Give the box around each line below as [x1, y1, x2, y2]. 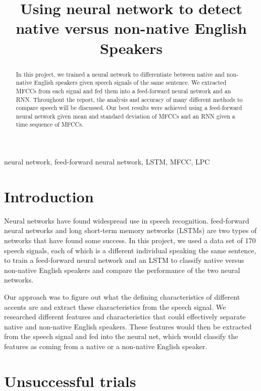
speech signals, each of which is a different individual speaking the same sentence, [4, 245, 256, 255]
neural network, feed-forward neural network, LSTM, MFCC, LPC [4, 156, 210, 167]
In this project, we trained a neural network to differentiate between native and [16, 70, 225, 78]
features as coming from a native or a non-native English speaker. [4, 341, 207, 351]
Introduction [4, 186, 94, 206]
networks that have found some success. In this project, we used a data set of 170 [4, 235, 256, 246]
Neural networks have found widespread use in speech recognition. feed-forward [4, 215, 249, 226]
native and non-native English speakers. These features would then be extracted [4, 321, 252, 331]
